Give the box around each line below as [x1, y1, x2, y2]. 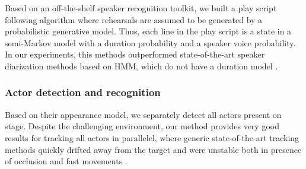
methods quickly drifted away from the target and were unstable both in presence [5, 143, 302, 155]
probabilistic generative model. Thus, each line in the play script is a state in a [5, 25, 292, 37]
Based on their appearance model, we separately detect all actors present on [5, 108, 282, 120]
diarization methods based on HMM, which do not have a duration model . [5, 59, 278, 72]
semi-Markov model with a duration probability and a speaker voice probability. [5, 36, 296, 49]
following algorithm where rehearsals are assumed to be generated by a [5, 13, 263, 25]
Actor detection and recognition [5, 85, 161, 100]
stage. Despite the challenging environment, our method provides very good [5, 120, 279, 132]
